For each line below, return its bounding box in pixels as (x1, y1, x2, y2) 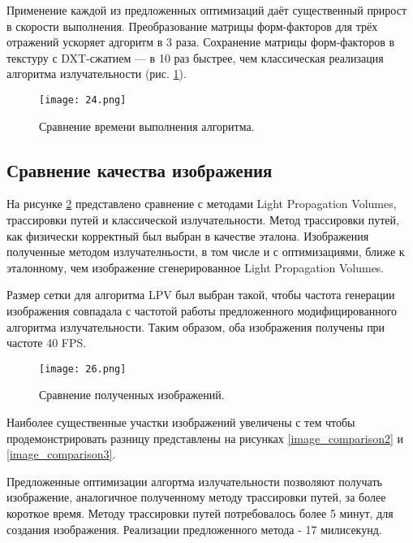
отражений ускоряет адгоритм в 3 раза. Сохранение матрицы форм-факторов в (6, 33, 395, 50)
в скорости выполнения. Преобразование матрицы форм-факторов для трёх (6, 17, 378, 34)
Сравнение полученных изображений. (39, 386, 225, 403)
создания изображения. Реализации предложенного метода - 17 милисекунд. (6, 520, 382, 537)
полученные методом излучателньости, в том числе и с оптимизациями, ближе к (6, 243, 405, 260)
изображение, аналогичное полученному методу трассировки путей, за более (6, 489, 386, 506)
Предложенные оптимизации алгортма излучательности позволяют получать (6, 472, 382, 489)
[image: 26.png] (39, 363, 127, 375)
